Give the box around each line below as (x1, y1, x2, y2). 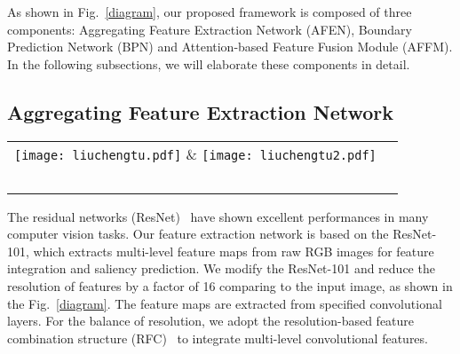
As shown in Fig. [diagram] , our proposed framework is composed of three (7, 3, 412, 20)
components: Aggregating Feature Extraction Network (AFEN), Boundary (7, 20, 412, 38)
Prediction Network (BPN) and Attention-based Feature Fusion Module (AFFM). (7, 37, 453, 56)
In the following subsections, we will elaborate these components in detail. (7, 54, 410, 73)
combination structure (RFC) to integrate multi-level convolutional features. (7, 328, 428, 347)
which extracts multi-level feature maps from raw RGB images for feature (33, 241, 434, 260)
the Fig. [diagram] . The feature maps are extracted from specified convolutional (7, 294, 442, 312)
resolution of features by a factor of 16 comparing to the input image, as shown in (7, 276, 453, 295)
